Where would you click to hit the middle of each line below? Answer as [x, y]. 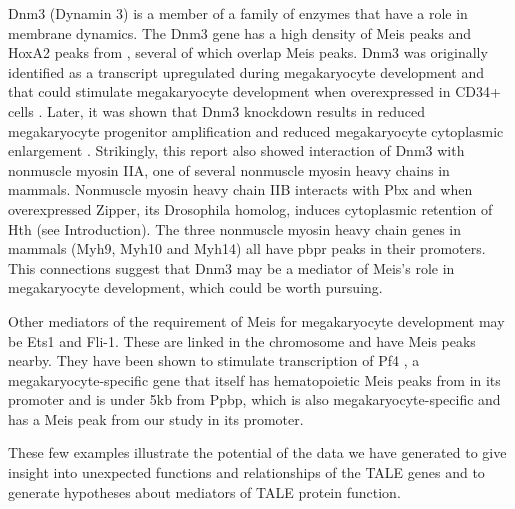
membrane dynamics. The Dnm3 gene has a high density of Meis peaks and [239, 32]
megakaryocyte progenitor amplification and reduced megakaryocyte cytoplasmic [256, 130]
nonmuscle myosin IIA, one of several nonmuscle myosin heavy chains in [229, 169]
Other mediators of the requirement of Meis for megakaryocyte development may [256, 320]
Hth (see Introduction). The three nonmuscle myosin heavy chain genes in [235, 228]
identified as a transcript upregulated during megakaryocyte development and [246, 71]
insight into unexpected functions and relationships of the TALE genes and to [246, 472]
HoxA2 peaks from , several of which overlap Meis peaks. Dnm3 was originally [248, 52]
